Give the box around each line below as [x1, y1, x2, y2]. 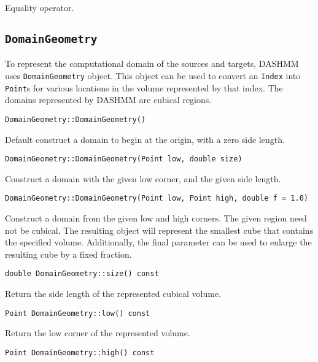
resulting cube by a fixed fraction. [5, 247, 132, 260]
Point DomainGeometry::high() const [5, 348, 155, 357]
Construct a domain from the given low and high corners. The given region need [5, 212, 307, 225]
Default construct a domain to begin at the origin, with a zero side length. [5, 133, 285, 145]
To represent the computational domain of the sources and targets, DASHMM [5, 57, 299, 70]
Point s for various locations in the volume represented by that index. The [5, 81, 283, 94]
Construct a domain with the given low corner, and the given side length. [5, 172, 281, 185]
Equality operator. [5, 1, 74, 13]
